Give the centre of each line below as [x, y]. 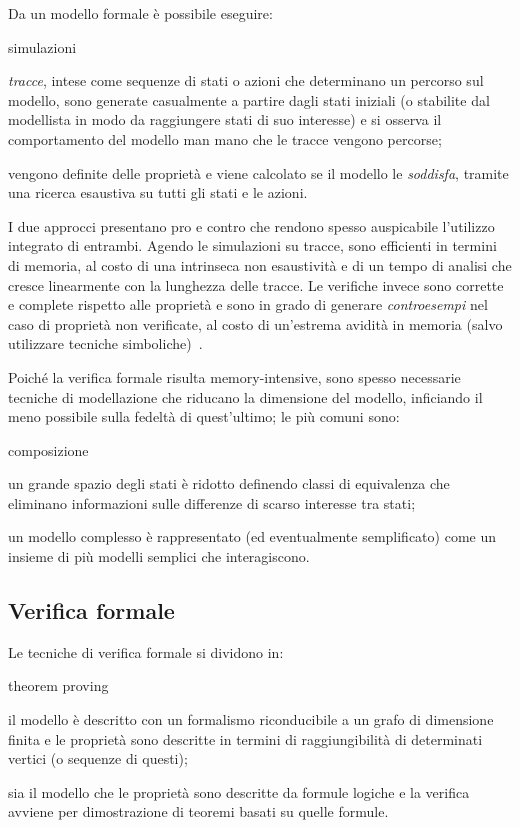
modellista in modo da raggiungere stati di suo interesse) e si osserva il [225, 119]
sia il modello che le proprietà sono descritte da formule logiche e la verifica [239, 791]
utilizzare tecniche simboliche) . [105, 343]
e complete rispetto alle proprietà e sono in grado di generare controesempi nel [248, 304]
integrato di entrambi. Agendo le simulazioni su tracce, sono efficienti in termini [252, 245]
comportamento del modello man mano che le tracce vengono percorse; [225, 138]
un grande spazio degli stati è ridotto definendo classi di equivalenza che [229, 483]
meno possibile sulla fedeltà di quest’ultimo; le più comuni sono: [204, 416]
